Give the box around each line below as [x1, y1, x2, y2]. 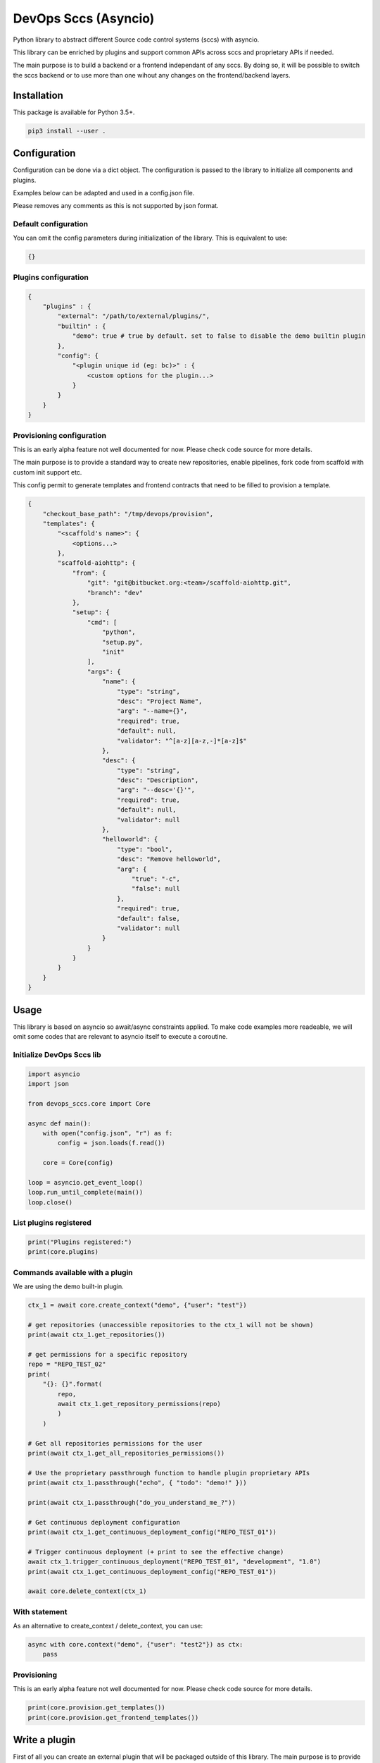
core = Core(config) [42, 1159, 114, 1167]
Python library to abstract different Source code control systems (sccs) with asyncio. [13, 35, 260, 44]
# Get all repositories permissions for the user [27, 1439, 203, 1447]
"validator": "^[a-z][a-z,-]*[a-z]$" [116, 737, 247, 745]
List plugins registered [13, 1218, 91, 1228]
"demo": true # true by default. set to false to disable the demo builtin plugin [72, 332, 366, 340]
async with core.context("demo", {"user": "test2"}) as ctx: [27, 1640, 243, 1649]
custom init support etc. [13, 468, 82, 476]
